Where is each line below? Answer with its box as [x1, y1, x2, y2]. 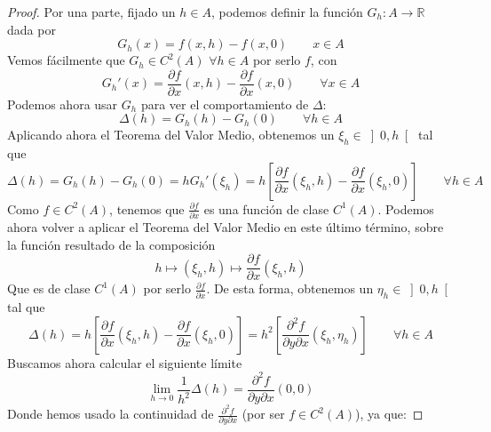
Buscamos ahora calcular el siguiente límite [7, 353, 242, 372]
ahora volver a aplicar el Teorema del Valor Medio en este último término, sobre [7, 218, 444, 236]
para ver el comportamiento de [140, 94, 309, 113]
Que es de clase [7, 279, 91, 298]
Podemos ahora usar [7, 94, 118, 113]
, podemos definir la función [210, 3, 363, 20]
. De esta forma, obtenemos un [206, 279, 374, 298]
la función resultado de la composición [7, 235, 216, 253]
